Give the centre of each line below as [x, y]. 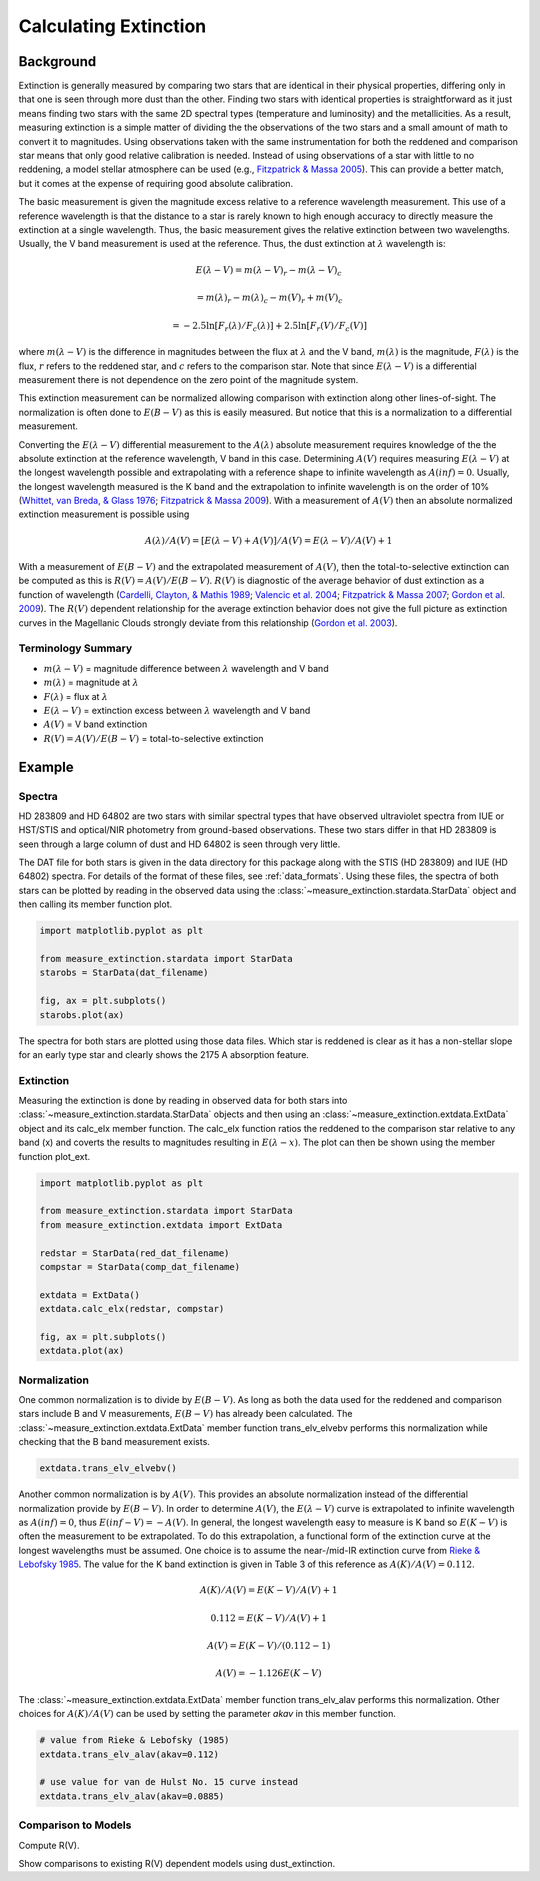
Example [46, 766]
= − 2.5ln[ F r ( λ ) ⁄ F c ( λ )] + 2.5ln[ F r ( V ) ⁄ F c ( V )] [269, 327]
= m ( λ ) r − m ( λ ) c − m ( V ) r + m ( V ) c [270, 298]
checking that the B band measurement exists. [114, 1442]
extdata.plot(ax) [82, 1351]
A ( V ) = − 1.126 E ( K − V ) [268, 1673]
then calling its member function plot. [95, 904]
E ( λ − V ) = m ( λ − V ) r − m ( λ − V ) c [268, 271]
